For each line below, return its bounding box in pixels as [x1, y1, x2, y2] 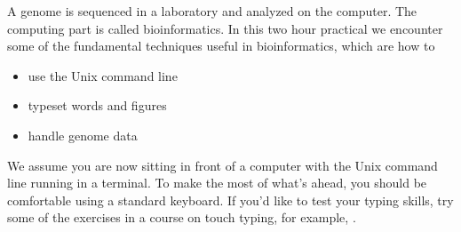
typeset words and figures [28, 96, 167, 115]
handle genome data [28, 125, 138, 144]
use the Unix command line [28, 66, 178, 84]
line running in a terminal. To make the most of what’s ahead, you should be [7, 173, 427, 192]
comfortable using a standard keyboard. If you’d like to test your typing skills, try [7, 190, 454, 209]
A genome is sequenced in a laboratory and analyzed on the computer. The [7, 2, 417, 20]
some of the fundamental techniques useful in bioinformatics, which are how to [7, 36, 435, 55]
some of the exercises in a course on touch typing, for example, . [7, 208, 356, 227]
